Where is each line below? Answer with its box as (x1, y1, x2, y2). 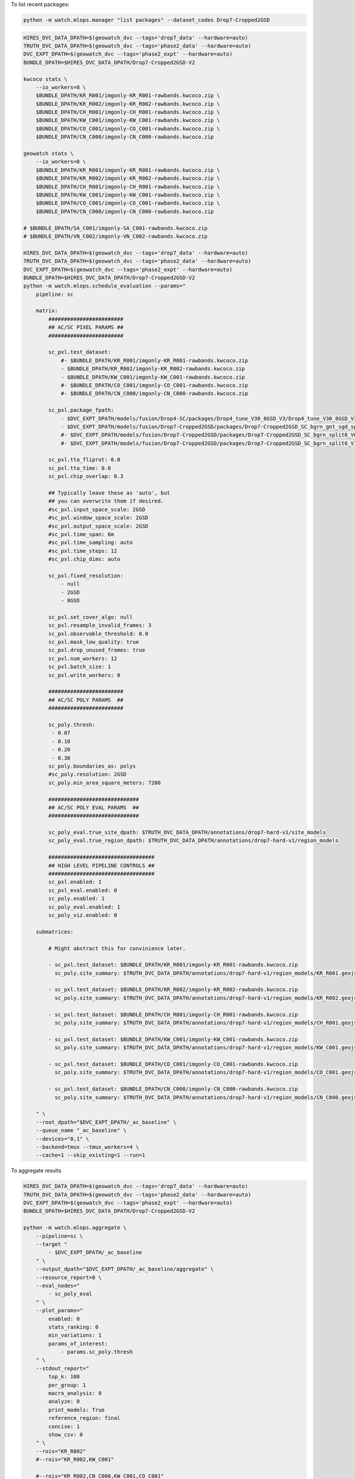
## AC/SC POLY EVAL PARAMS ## (48, 804, 139, 810)
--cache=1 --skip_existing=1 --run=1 (35, 1152, 146, 1159)
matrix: (35, 308, 59, 314)
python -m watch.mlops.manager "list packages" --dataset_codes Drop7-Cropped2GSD (23, 17, 270, 23)
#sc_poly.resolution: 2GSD (48, 771, 127, 778)
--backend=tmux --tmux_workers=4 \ (35, 1144, 139, 1150)
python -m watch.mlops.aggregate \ (23, 1225, 127, 1231)
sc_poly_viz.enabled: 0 (48, 912, 118, 918)
